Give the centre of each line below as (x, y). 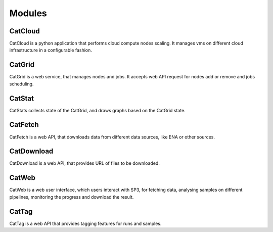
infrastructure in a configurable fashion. (51, 50)
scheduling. (21, 84)
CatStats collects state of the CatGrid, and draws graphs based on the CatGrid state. (97, 110)
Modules (28, 13)
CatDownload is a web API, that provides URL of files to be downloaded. (85, 163)
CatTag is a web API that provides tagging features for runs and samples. (85, 223)
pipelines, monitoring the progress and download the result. (72, 197)
